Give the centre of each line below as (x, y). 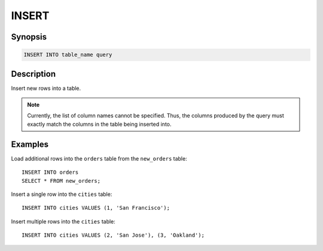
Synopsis (29, 37)
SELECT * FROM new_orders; (61, 181)
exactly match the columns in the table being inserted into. (99, 124)
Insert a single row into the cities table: (62, 194)
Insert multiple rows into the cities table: (63, 221)
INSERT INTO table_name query (68, 55)
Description (33, 74)
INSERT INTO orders (50, 173)
